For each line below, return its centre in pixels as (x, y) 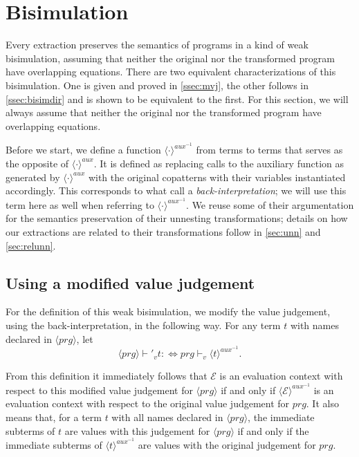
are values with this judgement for (137, 430)
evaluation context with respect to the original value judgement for (148, 403)
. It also (322, 403)
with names (314, 325)
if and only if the (273, 430)
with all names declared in (167, 417)
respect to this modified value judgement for (99, 390)
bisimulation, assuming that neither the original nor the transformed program (170, 58)
